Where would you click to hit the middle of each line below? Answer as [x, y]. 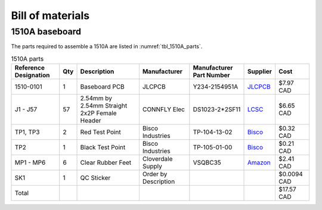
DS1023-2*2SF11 [217, 109]
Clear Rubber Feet [106, 162]
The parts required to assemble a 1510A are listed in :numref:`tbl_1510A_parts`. [107, 46]
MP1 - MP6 [30, 162]
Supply [152, 167]
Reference [30, 68]
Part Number [211, 76]
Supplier [260, 71]
